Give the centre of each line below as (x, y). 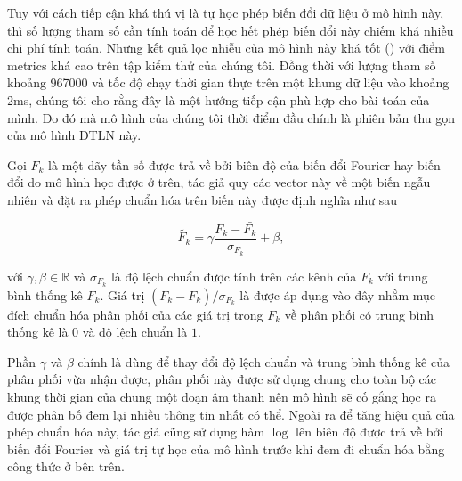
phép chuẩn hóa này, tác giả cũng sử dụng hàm (136, 432)
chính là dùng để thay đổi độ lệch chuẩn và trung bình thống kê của (263, 361)
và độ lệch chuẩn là (135, 332)
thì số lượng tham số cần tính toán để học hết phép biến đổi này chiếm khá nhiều (231, 30)
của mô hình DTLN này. (74, 135)
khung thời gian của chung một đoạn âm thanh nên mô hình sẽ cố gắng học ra (222, 396)
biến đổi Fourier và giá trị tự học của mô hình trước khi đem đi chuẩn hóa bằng (226, 448)
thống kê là (38, 332)
